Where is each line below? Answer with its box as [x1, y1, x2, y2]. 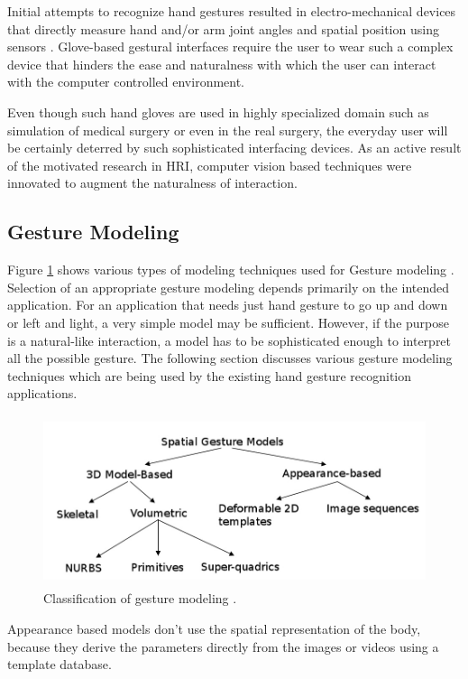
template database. [7, 655, 112, 674]
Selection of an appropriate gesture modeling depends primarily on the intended [7, 277, 450, 296]
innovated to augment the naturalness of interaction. [7, 173, 298, 192]
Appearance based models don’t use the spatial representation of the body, [7, 619, 421, 638]
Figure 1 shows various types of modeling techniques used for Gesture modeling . [7, 260, 454, 279]
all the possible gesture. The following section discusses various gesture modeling [7, 349, 453, 367]
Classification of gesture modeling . [43, 589, 237, 608]
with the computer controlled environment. [7, 72, 245, 91]
